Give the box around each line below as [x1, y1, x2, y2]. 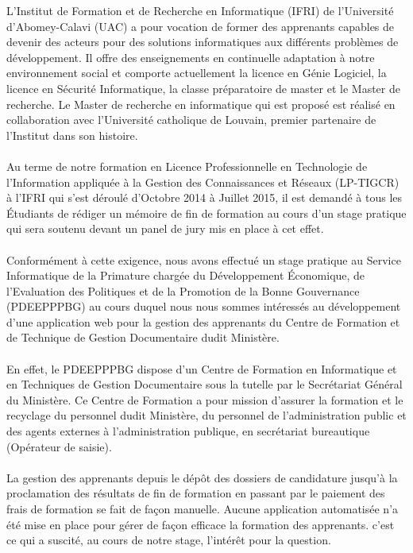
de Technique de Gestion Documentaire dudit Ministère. [6, 329, 280, 346]
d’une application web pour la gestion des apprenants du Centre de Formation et [6, 313, 400, 330]
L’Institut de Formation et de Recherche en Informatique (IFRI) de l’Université [6, 2, 394, 18]
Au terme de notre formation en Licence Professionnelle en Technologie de [6, 157, 368, 174]
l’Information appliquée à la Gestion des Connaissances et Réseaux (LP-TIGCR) [6, 173, 399, 190]
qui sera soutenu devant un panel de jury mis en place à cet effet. [6, 220, 324, 237]
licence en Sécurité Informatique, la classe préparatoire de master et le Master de [6, 79, 400, 96]
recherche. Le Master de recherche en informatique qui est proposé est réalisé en [6, 95, 396, 112]
